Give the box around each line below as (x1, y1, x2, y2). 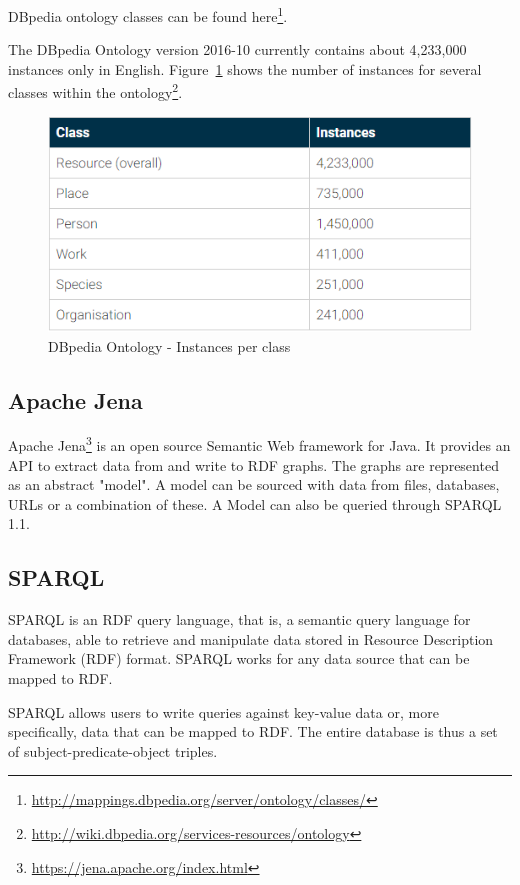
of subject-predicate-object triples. (8, 740, 218, 761)
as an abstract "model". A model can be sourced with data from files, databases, (8, 474, 500, 495)
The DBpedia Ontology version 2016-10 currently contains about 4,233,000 (8, 39, 467, 60)
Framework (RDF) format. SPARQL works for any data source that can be (8, 648, 470, 669)
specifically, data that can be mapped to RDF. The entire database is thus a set (8, 721, 498, 742)
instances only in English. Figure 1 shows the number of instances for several (8, 58, 482, 79)
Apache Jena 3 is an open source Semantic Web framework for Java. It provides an (8, 432, 511, 456)
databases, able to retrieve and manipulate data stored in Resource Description (8, 628, 494, 649)
